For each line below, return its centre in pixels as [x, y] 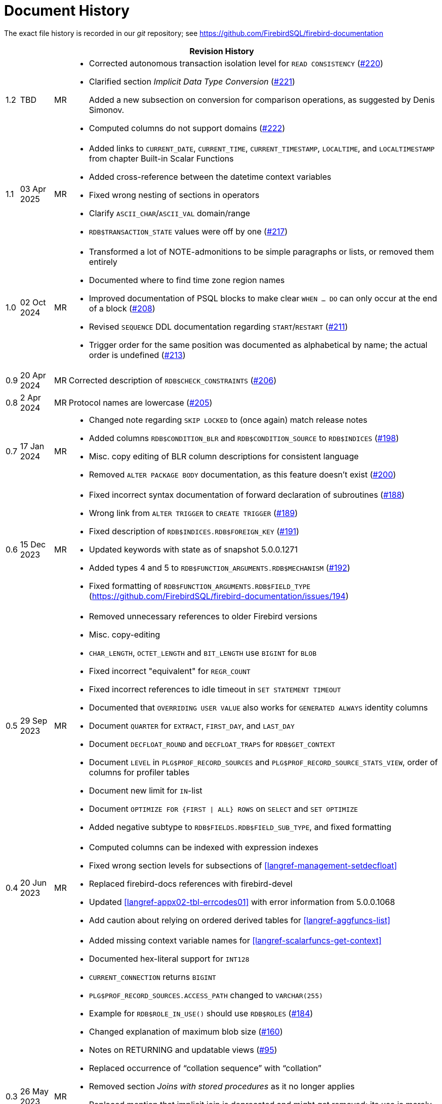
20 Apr [33, 375]
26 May [34, 1091]
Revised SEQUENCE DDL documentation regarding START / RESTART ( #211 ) [218, 326]
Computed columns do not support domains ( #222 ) [187, 128]
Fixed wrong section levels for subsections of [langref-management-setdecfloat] [243, 865]
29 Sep [34, 720]
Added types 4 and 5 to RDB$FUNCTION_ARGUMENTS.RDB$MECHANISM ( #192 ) [219, 567]
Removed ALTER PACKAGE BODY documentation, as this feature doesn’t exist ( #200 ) [243, 474]
